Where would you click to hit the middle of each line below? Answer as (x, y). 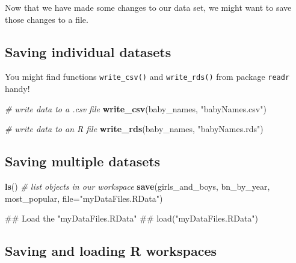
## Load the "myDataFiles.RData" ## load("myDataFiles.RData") (132, 218)
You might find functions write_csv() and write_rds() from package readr (147, 77)
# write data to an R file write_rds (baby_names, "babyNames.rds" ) (134, 129)
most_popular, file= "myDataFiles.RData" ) (84, 198)
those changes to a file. (47, 19)
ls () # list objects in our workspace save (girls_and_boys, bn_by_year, (137, 186)
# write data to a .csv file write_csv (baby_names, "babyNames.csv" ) (136, 108)
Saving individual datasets (88, 51)
